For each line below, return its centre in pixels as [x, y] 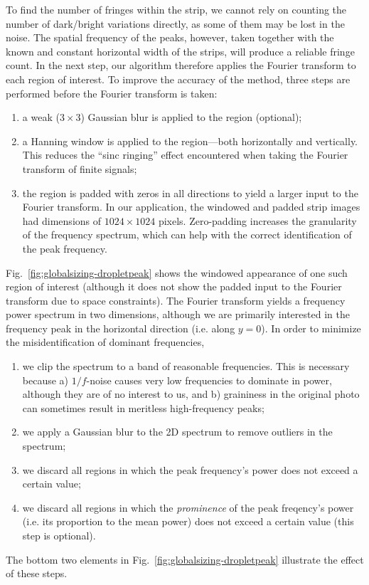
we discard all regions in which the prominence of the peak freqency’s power [188, 507]
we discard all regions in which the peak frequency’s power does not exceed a [190, 469]
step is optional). [59, 535]
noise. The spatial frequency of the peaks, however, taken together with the [170, 37]
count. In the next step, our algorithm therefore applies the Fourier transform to [181, 65]
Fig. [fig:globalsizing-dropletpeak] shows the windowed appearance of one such [177, 272]
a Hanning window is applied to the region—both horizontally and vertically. [190, 141]
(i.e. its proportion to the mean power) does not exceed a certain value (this [188, 521]
